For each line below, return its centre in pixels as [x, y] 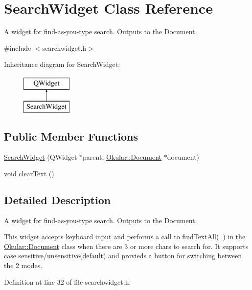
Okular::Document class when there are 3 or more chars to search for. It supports [126, 246]
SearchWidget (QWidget [41, 157]
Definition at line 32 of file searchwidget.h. [68, 281]
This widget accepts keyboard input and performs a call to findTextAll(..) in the [125, 237]
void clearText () [29, 173]
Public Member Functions [71, 136]
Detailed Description [57, 199]
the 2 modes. [23, 265]
